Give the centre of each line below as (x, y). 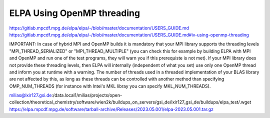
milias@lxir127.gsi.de (30, 95)
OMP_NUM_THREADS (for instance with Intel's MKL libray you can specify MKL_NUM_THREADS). (110, 86)
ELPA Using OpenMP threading (74, 13)
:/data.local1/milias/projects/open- (87, 95)
